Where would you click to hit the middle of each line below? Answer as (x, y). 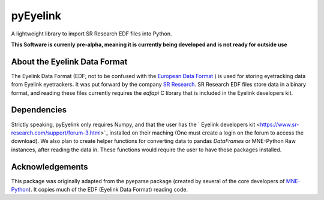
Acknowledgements (49, 167)
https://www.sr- (280, 124)
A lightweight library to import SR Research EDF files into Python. (91, 34)
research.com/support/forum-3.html (56, 133)
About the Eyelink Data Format (69, 62)
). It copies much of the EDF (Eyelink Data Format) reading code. (108, 189)
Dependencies (39, 110)
